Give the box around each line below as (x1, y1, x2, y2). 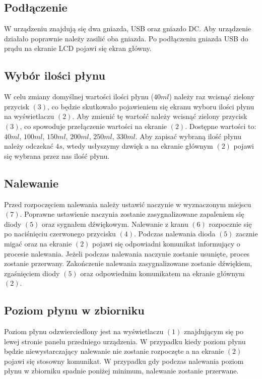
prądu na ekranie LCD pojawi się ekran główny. (4, 43, 152, 53)
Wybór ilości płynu (4, 68, 105, 83)
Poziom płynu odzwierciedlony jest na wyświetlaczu (4, 326, 164, 337)
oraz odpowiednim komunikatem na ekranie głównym (80, 268, 245, 278)
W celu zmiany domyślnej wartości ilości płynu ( (4, 91, 154, 102)
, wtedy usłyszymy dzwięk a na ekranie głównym (62, 141, 213, 151)
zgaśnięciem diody (4, 268, 60, 278)
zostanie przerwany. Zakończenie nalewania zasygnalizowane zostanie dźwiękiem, (4, 258, 252, 269)
